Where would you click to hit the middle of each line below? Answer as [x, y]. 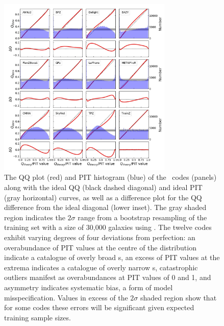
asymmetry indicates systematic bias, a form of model [89, 287]
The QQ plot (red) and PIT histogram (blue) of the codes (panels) [110, 177]
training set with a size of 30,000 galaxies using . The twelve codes [108, 227]
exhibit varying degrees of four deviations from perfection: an [100, 237]
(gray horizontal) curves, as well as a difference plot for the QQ [103, 197]
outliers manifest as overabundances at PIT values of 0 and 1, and [108, 277]
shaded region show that [178, 297]
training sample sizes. [38, 317]
